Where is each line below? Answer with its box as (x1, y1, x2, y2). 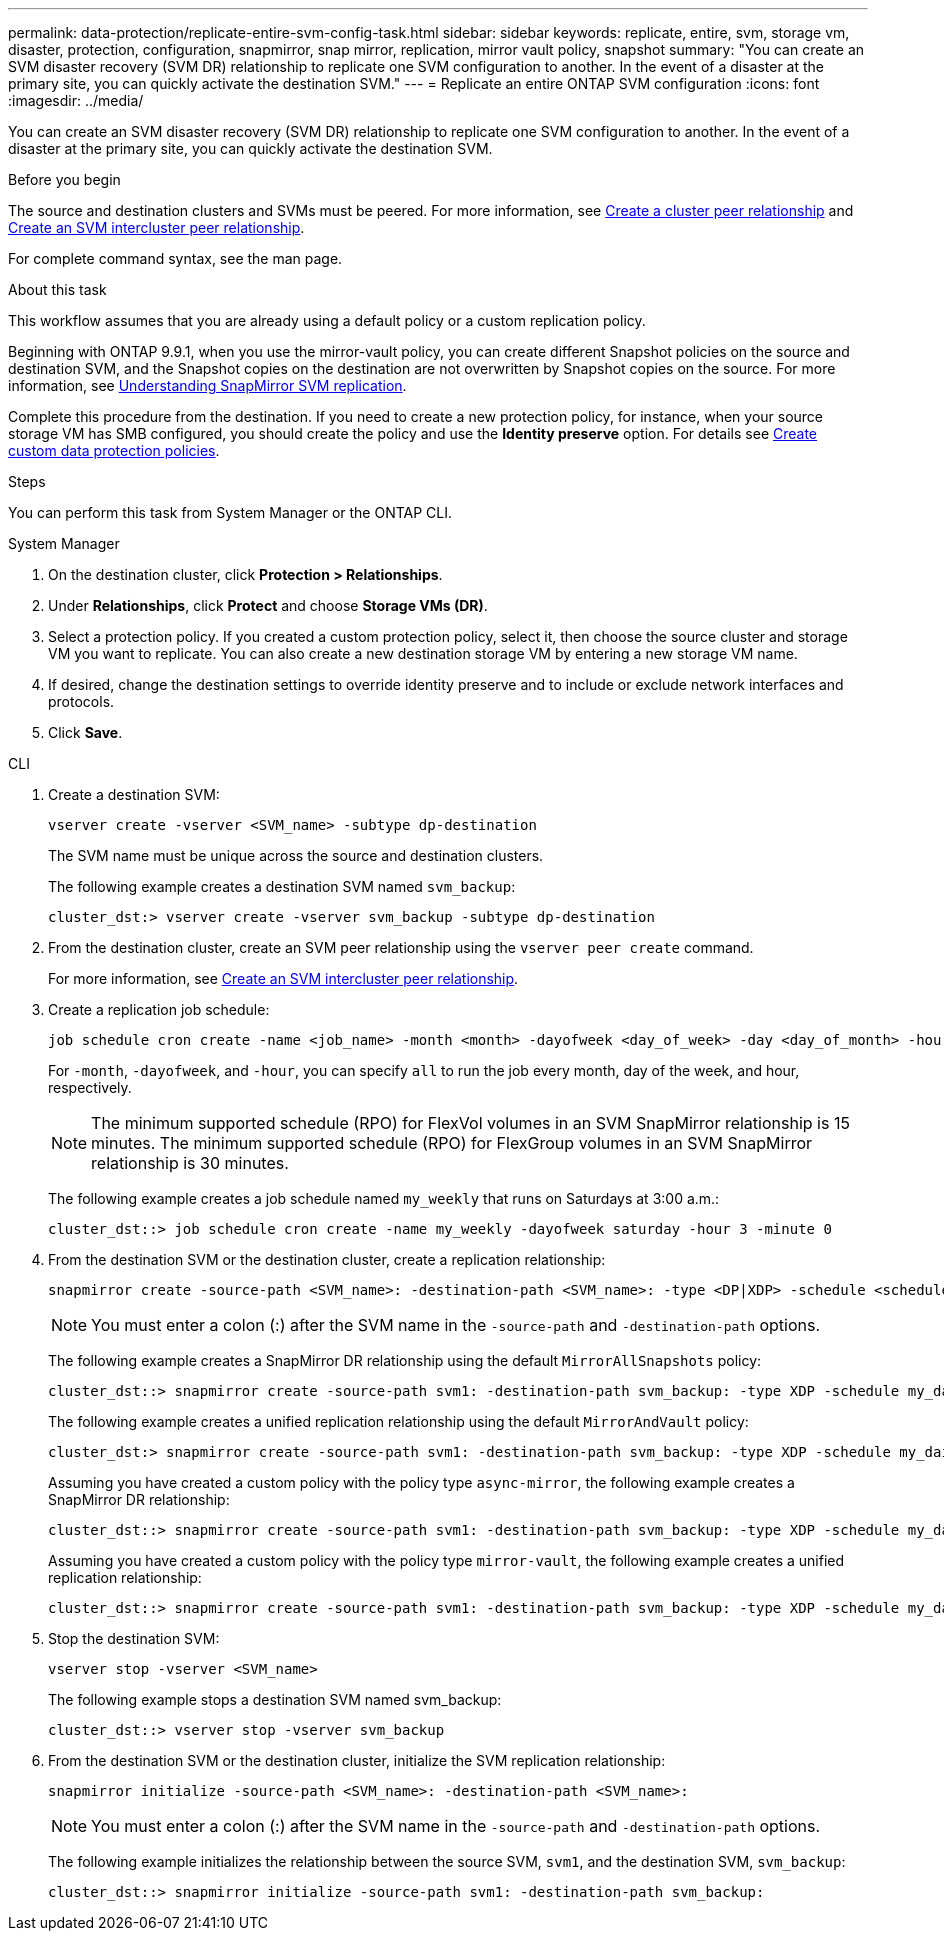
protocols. (48, 693, 115, 710)
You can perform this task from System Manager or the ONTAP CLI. (8, 504, 453, 521)
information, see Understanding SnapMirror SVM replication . (8, 377, 407, 394)
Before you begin (8, 171, 121, 188)
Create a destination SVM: (48, 786, 220, 803)
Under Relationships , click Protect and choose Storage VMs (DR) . (48, 597, 488, 614)
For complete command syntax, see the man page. (8, 250, 343, 267)
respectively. (48, 1079, 132, 1096)
